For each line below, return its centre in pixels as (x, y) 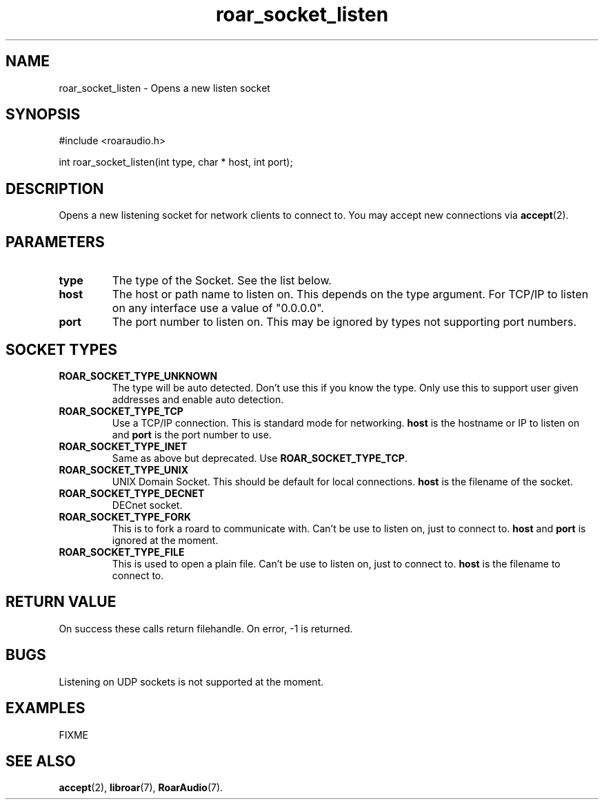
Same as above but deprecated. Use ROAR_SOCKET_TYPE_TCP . (260, 458)
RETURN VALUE (61, 602)
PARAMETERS (55, 242)
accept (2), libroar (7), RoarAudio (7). (141, 788)
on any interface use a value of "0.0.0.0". (218, 308)
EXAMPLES (46, 708)
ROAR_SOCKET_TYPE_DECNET (132, 493)
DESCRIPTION (55, 188)
